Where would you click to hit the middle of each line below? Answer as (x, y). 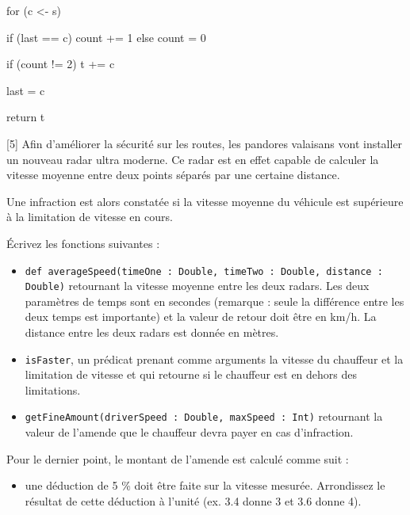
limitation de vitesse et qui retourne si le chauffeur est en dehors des (191, 374)
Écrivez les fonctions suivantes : (83, 243)
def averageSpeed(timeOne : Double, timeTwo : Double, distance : (204, 271)
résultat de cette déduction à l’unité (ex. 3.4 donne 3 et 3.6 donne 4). (193, 500)
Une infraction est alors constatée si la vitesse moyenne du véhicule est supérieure (205, 201)
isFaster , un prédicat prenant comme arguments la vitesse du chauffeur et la (214, 359)
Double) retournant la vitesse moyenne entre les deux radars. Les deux (197, 286)
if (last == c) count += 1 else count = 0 (106, 37)
